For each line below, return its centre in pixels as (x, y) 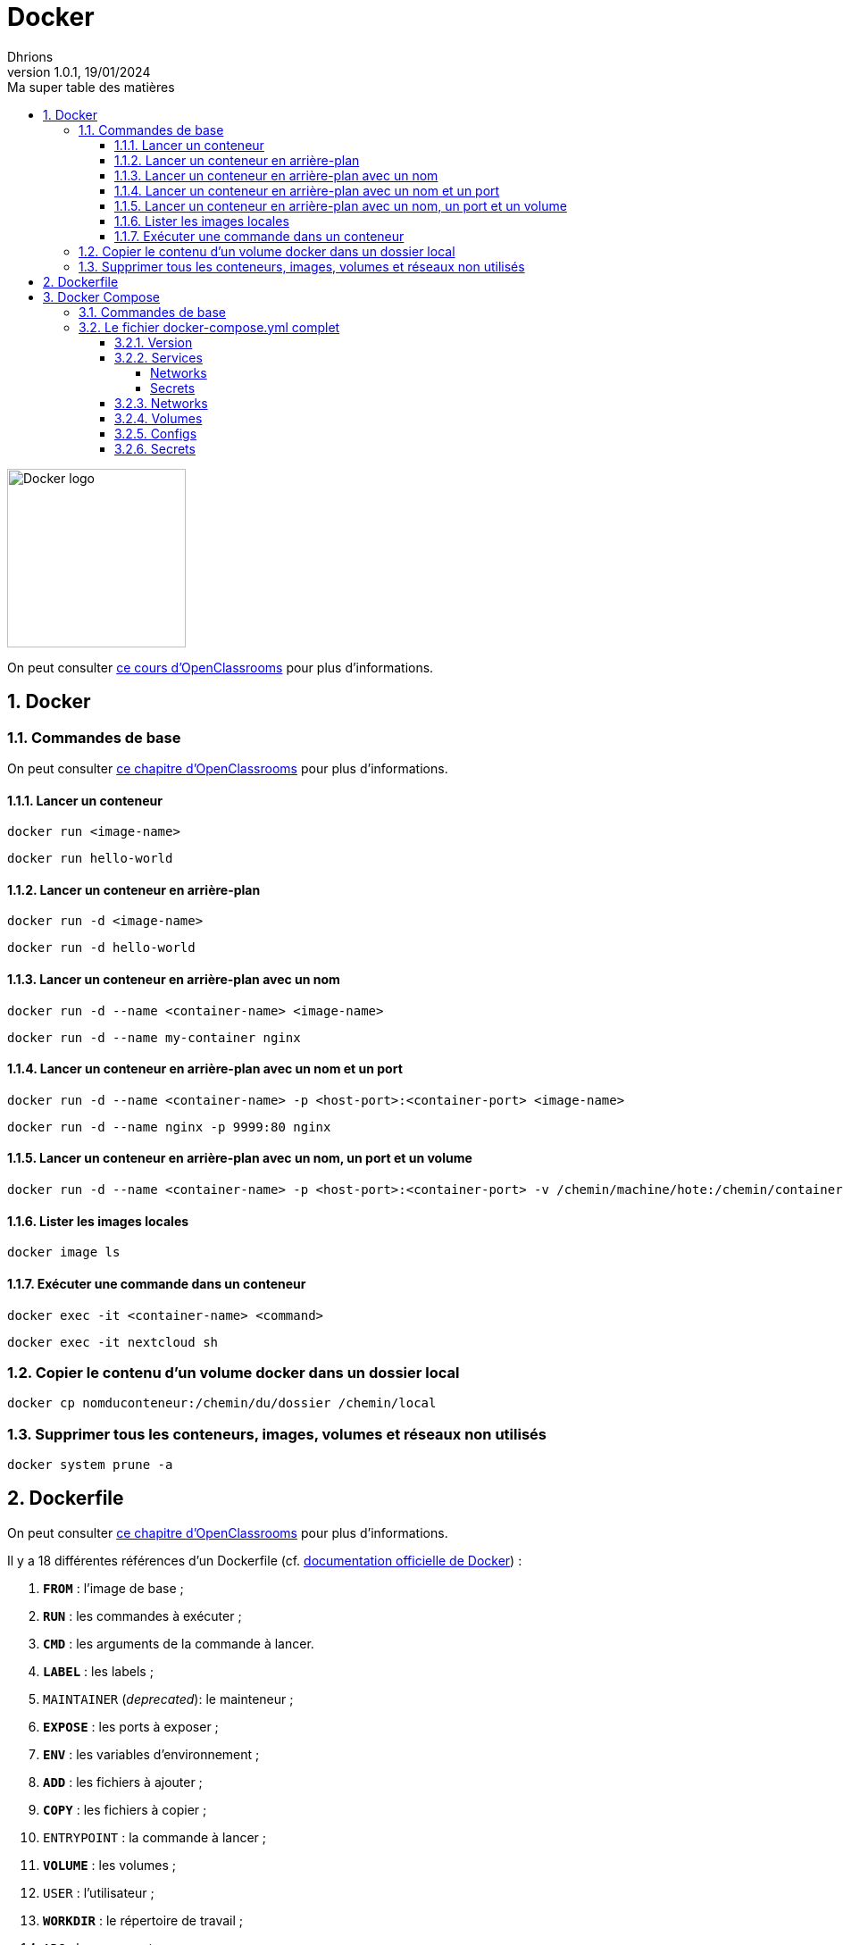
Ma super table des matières (91, 87)
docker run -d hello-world (101, 948)
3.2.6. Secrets (155, 448)
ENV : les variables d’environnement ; (151, 1754)
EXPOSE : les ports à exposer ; (131, 1726)
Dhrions (30, 56)
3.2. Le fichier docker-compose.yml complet (209, 327)
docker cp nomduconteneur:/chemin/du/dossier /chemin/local (222, 1403)
